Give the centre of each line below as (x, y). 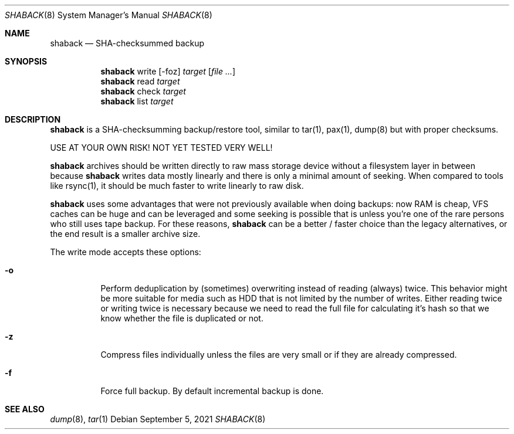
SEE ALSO (25, 409)
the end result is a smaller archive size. (125, 234)
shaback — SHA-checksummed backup (127, 43)
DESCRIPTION (33, 119)
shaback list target (137, 101)
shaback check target (143, 91)
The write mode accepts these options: (126, 252)
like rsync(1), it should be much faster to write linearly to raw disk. (177, 186)
